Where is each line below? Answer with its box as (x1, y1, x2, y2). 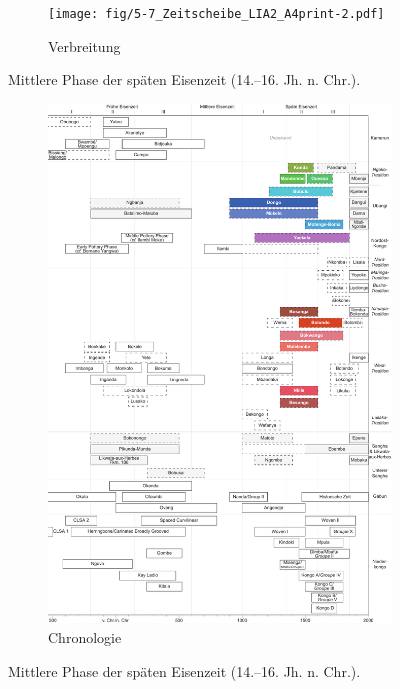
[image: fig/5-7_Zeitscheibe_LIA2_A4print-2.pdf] (48, 7, 385, 21)
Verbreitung (48, 35, 121, 56)
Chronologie (48, 626, 122, 647)
